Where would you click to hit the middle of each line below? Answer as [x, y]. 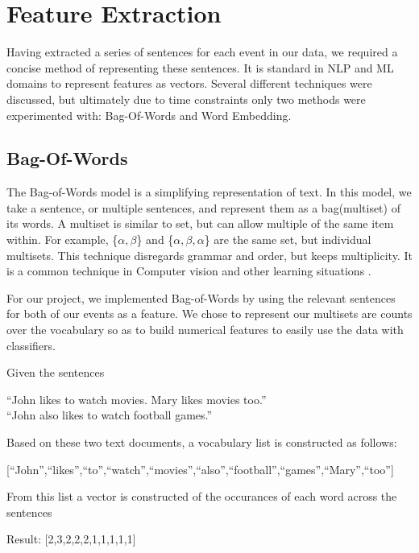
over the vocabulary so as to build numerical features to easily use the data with [205, 330]
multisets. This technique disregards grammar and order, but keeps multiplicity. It [209, 255]
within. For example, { [62, 239]
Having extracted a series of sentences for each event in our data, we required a [202, 52]
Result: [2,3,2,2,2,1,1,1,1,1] [71, 539]
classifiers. [31, 345]
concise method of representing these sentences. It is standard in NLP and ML [200, 67]
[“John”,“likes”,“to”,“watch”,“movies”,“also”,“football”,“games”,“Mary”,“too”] [200, 469]
